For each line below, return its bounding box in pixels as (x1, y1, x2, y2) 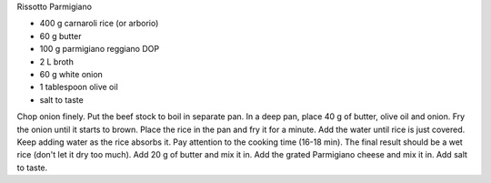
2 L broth (39, 56, 75, 67)
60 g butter (39, 30, 82, 41)
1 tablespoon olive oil (39, 82, 118, 93)
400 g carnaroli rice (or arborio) (39, 18, 159, 29)
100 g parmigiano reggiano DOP (39, 44, 159, 55)
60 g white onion (39, 68, 104, 79)
